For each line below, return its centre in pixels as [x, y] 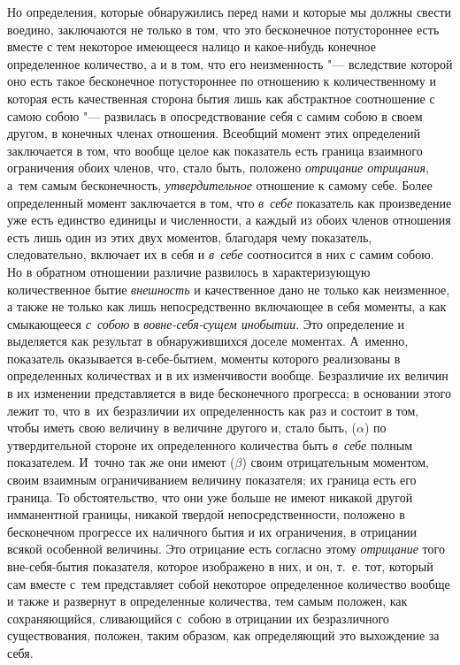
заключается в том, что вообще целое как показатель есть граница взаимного [215, 150]
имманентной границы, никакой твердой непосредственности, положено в [206, 514]
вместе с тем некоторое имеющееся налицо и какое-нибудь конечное [192, 46]
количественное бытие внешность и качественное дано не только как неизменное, [229, 289]
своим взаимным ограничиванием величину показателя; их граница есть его [212, 480]
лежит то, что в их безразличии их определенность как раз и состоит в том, [213, 410]
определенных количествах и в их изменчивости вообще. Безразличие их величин [228, 375]
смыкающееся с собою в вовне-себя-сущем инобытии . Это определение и [206, 323]
